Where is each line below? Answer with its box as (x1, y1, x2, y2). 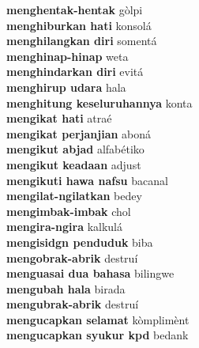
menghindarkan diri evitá (6, 63, 144, 80)
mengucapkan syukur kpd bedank (6, 327, 189, 343)
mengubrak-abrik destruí (6, 296, 139, 312)
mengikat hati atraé (6, 110, 112, 127)
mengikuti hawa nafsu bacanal (6, 172, 168, 188)
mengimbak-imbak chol (6, 202, 131, 219)
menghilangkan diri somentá (6, 32, 157, 49)
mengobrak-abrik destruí (6, 249, 138, 266)
